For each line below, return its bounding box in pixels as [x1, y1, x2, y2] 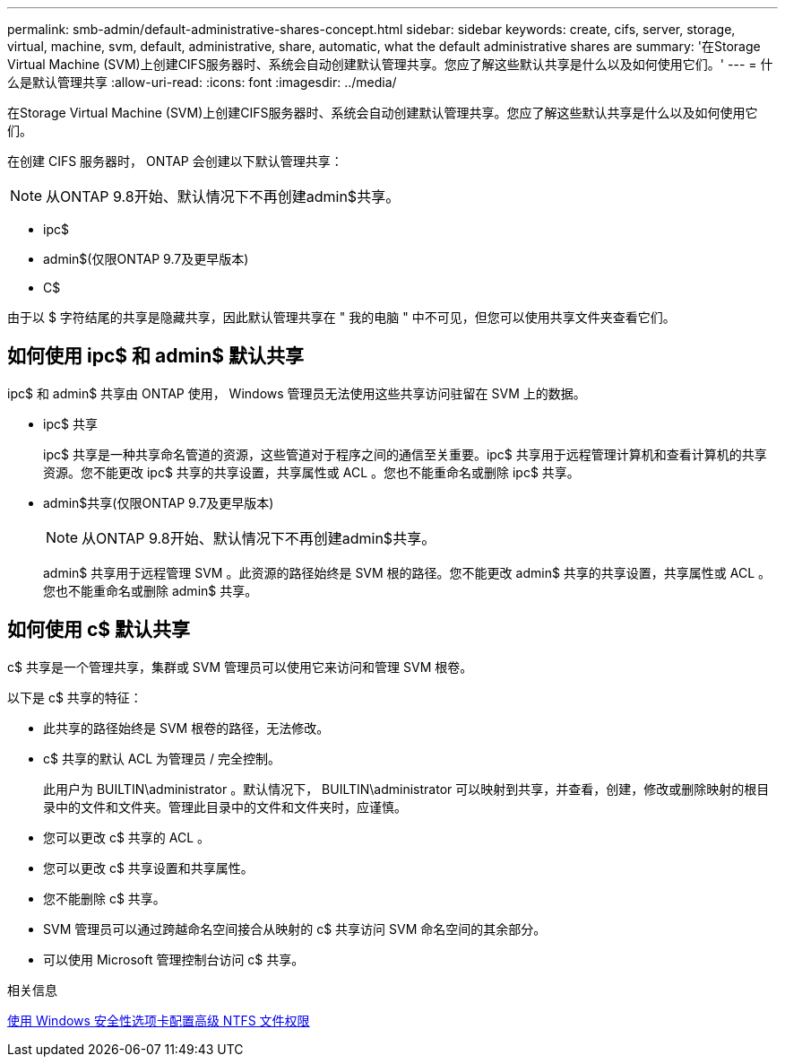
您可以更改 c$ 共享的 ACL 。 [43, 829, 211, 845]
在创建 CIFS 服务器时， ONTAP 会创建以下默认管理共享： [7, 153, 343, 169]
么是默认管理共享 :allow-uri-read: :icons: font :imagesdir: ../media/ [7, 74, 397, 90]
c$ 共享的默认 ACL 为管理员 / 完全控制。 [43, 750, 281, 766]
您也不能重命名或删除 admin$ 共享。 [43, 582, 258, 598]
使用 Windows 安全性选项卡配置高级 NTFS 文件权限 [7, 1012, 310, 1028]
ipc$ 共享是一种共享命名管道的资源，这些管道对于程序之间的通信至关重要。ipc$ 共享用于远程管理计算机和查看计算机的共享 [43, 446, 767, 462]
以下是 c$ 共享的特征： [7, 689, 142, 705]
